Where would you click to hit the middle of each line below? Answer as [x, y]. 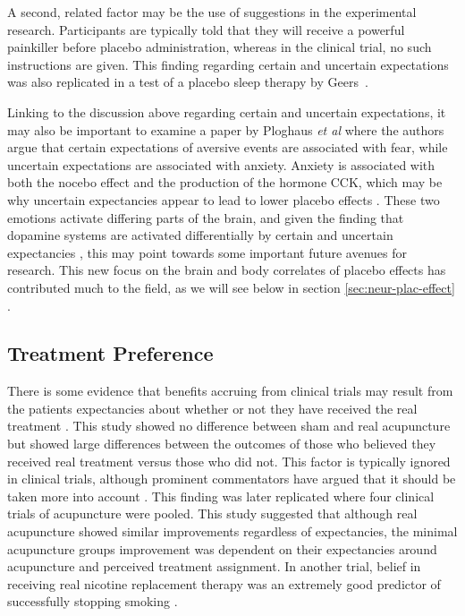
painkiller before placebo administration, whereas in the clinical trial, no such [220, 47]
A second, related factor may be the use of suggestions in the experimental [212, 12]
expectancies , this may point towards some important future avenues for [207, 252]
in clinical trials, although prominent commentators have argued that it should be [232, 479]
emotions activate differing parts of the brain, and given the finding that [206, 217]
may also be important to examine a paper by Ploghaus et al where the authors [226, 129]
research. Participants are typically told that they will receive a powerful [206, 29]
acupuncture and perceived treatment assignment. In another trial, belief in [214, 566]
